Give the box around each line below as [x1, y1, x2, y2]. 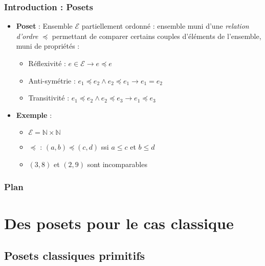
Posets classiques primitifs [4, 248, 145, 263]
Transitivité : [28, 92, 70, 103]
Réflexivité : [28, 58, 66, 68]
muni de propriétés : [16, 40, 80, 51]
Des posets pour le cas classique [4, 212, 234, 233]
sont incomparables [87, 158, 147, 169]
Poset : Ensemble [16, 21, 73, 31]
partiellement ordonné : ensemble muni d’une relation [81, 21, 249, 31]
